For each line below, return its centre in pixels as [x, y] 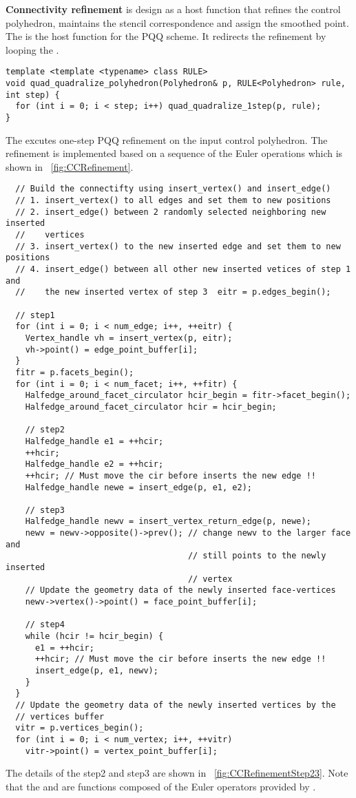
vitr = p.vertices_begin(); [80, 728]
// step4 [45, 625]
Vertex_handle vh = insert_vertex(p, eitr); [129, 338]
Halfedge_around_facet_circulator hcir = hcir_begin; [151, 407]
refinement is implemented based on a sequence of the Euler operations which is [174, 153]
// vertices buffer [60, 716]
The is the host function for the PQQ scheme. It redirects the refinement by [166, 36]
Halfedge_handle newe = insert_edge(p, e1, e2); [138, 487]
